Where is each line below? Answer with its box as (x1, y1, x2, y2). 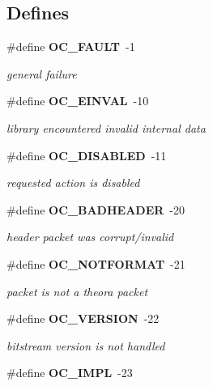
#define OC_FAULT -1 (6, 38, 135, 55)
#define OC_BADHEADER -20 (6, 201, 185, 218)
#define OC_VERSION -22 (6, 310, 160, 327)
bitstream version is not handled (6, 337, 165, 354)
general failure (6, 65, 77, 82)
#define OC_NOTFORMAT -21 (6, 255, 185, 272)
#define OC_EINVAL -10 (6, 92, 149, 109)
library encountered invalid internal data (6, 119, 206, 136)
